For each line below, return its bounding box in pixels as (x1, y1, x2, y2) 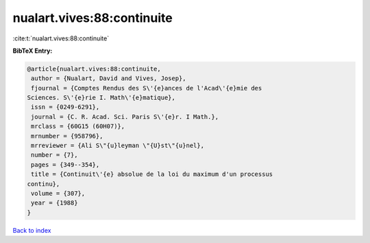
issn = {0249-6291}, (31, 103, 100, 111)
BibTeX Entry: (12, 47, 53, 55)
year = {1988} (31, 199, 78, 207)
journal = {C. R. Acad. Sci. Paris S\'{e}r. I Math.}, (31, 113, 219, 120)
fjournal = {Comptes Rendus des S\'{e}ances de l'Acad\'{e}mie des (31, 84, 262, 92)
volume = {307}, (31, 190, 86, 197)
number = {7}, (31, 151, 78, 159)
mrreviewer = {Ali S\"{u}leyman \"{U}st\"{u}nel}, (31, 142, 205, 150)
